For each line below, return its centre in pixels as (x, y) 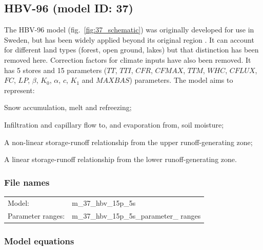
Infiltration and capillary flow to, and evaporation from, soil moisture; (114, 124)
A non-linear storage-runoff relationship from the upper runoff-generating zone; (128, 142)
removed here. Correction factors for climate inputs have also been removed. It (128, 59)
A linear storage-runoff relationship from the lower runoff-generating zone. (120, 159)
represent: (19, 90)
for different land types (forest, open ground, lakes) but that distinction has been (131, 50)
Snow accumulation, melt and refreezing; (68, 107)
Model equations (39, 240)
